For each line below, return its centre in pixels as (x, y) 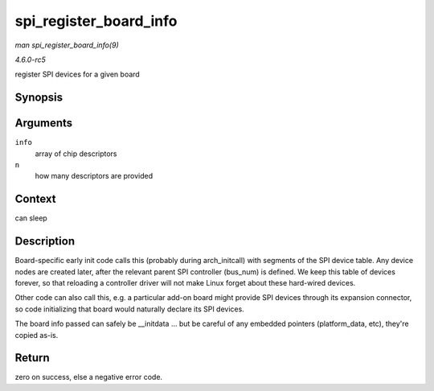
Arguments (44, 123)
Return (32, 358)
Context (35, 199)
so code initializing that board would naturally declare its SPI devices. (129, 309)
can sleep (31, 218)
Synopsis (39, 98)
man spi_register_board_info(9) (67, 45)
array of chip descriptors (76, 154)
